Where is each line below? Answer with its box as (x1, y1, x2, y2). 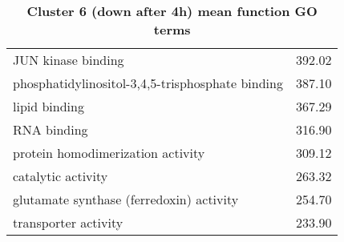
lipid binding (13, 97, 84, 115)
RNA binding (13, 120, 88, 139)
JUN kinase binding (13, 50, 124, 69)
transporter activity (13, 213, 123, 232)
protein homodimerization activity (13, 143, 205, 162)
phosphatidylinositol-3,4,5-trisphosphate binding (13, 74, 283, 92)
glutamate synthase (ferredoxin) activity (13, 190, 239, 208)
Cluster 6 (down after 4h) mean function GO (26, 2, 318, 20)
